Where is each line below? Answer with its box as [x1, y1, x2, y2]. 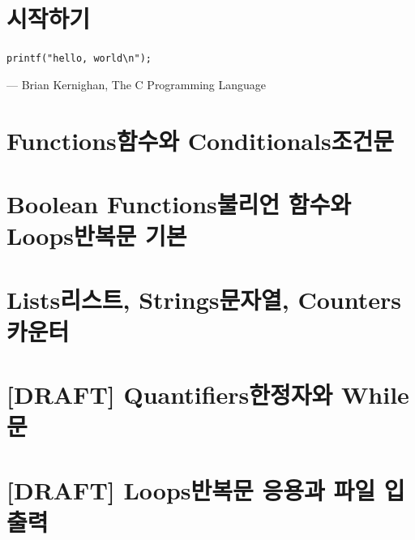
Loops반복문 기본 [6, 219, 187, 252]
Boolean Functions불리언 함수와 [6, 186, 352, 220]
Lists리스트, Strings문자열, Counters [6, 282, 401, 315]
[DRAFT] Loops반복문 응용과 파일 [6, 473, 376, 506]
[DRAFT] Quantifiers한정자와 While [6, 378, 409, 411]
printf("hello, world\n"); [6, 53, 152, 65]
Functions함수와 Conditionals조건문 [6, 123, 394, 156]
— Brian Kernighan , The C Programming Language [6, 75, 267, 92]
